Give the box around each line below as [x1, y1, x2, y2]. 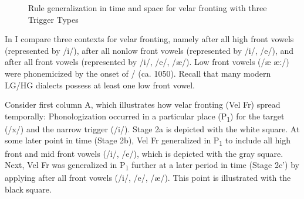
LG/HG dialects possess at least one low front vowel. [5, 78, 195, 91]
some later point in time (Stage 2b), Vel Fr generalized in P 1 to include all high [5, 134, 291, 148]
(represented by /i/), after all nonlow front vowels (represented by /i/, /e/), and [5, 44, 294, 56]
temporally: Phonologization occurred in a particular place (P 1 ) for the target [5, 109, 285, 123]
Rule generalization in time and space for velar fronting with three [28, 2, 267, 13]
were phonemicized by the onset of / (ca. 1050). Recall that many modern [5, 67, 271, 79]
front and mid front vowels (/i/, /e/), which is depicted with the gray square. [5, 147, 283, 159]
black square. [5, 183, 52, 195]
